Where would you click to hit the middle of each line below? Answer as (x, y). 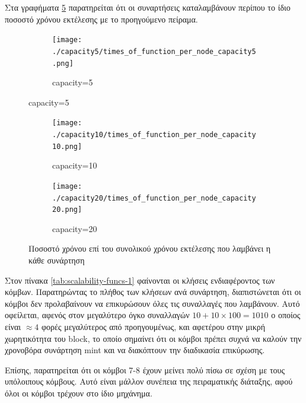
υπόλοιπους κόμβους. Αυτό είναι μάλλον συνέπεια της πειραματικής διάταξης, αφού (149, 381)
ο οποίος (286, 315)
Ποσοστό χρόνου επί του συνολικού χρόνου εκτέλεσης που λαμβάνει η (150, 248)
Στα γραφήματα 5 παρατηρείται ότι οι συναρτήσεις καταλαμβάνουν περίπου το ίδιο (148, 7)
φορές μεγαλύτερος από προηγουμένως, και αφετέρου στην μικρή (153, 327)
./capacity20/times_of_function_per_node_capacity (154, 198)
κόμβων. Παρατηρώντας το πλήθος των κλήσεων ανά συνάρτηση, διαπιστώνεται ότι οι (153, 292)
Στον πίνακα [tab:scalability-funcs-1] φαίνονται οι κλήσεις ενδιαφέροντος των (140, 280)
